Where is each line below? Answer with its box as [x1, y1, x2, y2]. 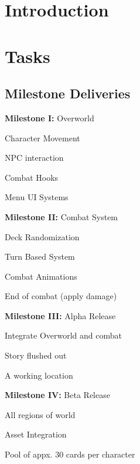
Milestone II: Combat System [5, 210, 118, 223]
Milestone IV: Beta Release [5, 389, 110, 401]
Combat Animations [5, 270, 77, 282]
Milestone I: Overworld [5, 111, 94, 124]
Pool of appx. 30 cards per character [5, 448, 135, 460]
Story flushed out [5, 349, 67, 362]
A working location [5, 369, 73, 381]
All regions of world [5, 408, 76, 420]
